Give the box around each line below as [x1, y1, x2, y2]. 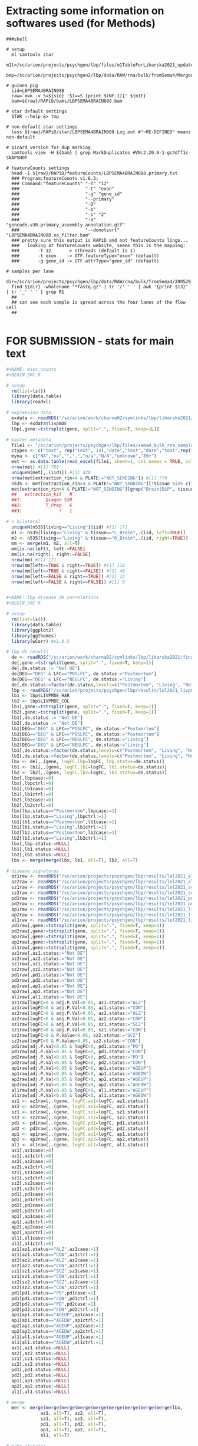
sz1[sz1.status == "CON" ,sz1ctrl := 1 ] [11, 1274, 99, 1280]
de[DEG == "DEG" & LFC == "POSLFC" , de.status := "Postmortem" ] [11, 671, 157, 676]
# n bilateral [6, 518, 41, 524]
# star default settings [6, 108, 67, 114]
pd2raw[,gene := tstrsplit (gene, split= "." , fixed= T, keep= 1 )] [11, 928, 165, 934]
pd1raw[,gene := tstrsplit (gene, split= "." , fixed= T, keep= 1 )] [11, 923, 165, 929]
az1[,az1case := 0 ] [11, 1148, 54, 1153]
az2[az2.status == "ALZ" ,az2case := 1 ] [11, 1257, 99, 1263]
